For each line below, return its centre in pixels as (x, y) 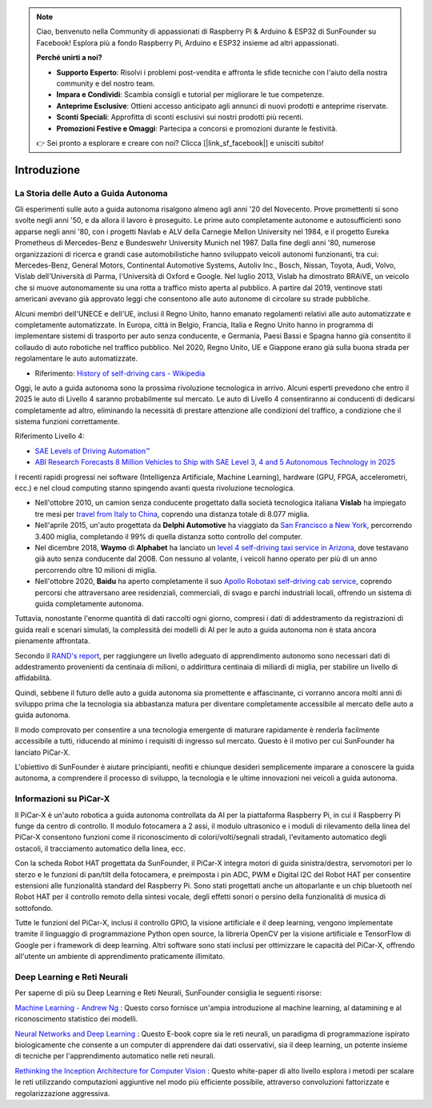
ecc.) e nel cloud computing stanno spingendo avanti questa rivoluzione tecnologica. (155, 488)
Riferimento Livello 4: (50, 436)
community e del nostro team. (106, 83)
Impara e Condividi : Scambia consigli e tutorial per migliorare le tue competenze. (190, 95)
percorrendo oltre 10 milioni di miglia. (96, 570)
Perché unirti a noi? (70, 58)
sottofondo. (34, 908)
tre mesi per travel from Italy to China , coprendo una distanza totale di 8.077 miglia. (172, 514)
